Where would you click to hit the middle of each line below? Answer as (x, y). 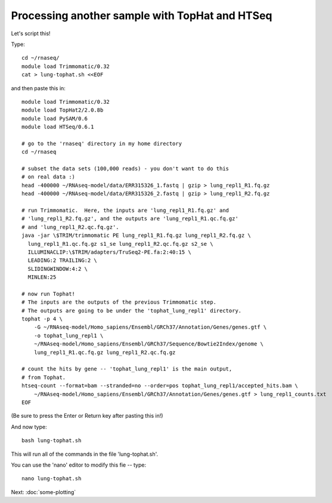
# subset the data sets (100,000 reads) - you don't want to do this (125, 169)
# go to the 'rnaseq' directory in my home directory (102, 144)
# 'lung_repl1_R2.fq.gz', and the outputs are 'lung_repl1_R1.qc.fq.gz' (130, 219)
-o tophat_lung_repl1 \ (69, 335)
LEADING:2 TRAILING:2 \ (63, 260)
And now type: (29, 427)
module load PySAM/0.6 (55, 118)
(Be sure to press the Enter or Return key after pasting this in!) (87, 416)
